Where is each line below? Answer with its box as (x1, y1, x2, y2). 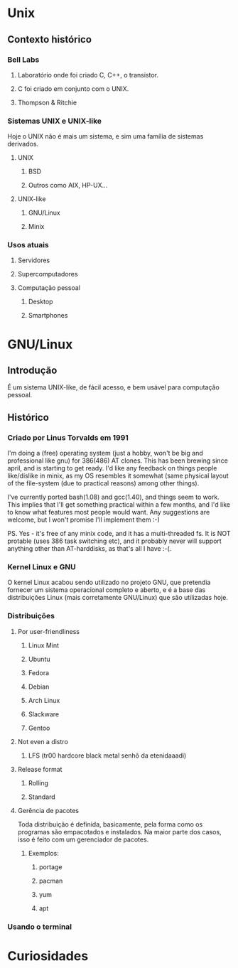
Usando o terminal (7, 922, 72, 932)
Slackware (28, 709, 60, 719)
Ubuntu (28, 655, 50, 663)
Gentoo (28, 724, 50, 732)
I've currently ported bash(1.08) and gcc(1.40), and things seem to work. (7, 493, 220, 502)
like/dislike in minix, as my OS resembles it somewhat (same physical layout (7, 471, 229, 480)
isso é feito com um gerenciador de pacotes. (17, 835, 149, 844)
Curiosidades (7, 947, 89, 964)
